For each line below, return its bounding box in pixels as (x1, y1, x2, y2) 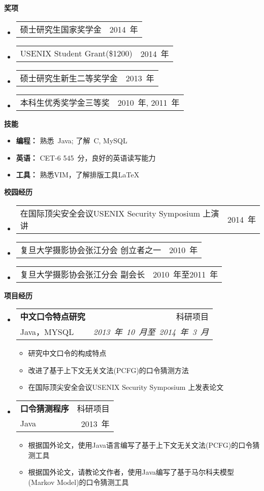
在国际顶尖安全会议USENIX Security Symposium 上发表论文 (28, 382, 224, 392)
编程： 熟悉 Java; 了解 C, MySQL (16, 135, 127, 146)
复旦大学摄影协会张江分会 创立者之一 (20, 243, 161, 256)
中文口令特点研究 (20, 311, 85, 323)
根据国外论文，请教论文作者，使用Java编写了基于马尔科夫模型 (28, 467, 235, 477)
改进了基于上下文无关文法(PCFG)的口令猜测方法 (28, 364, 189, 375)
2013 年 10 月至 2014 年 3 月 (93, 326, 209, 338)
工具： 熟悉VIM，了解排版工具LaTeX (16, 169, 140, 180)
